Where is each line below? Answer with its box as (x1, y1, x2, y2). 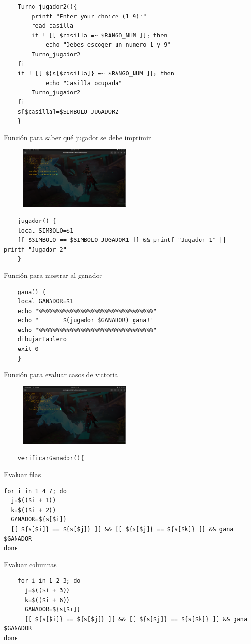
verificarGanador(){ (17, 455, 84, 462)
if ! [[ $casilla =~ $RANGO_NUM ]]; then (32, 32, 167, 39)
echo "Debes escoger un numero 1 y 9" (45, 41, 171, 49)
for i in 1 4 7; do (4, 487, 67, 495)
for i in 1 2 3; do (17, 577, 81, 585)
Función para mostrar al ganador (4, 270, 102, 280)
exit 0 (17, 346, 39, 353)
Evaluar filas (4, 469, 41, 479)
